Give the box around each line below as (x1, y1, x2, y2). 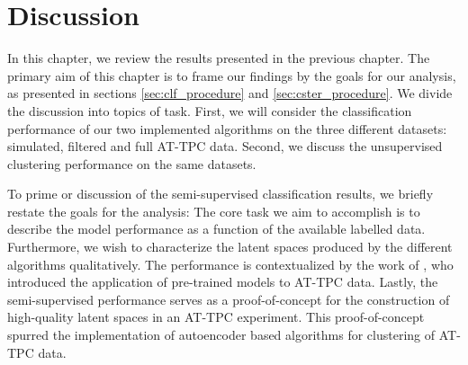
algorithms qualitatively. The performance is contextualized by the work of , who (7, 254, 454, 273)
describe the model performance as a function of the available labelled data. (7, 219, 426, 238)
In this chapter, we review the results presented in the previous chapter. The (7, 49, 430, 67)
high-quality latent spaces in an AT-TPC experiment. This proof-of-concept (7, 307, 425, 326)
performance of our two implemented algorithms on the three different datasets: (7, 119, 447, 138)
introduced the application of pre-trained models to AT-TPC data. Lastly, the (7, 272, 438, 291)
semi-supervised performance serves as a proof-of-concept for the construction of (7, 289, 450, 308)
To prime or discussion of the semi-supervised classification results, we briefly (7, 184, 434, 203)
